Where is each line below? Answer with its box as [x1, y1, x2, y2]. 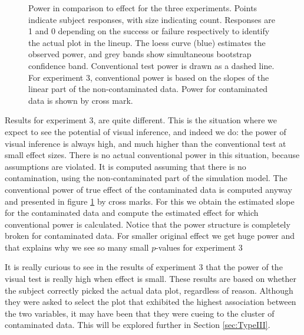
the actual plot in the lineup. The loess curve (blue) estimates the [28, 36, 266, 48]
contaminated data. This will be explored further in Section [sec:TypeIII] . [5, 318, 270, 331]
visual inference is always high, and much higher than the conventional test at [5, 137, 286, 149]
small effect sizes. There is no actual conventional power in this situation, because [5, 149, 300, 161]
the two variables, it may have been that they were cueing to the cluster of [5, 307, 275, 319]
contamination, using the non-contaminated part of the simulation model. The [5, 172, 288, 184]
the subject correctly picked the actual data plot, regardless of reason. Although [5, 284, 293, 296]
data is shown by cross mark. [28, 94, 133, 106]
